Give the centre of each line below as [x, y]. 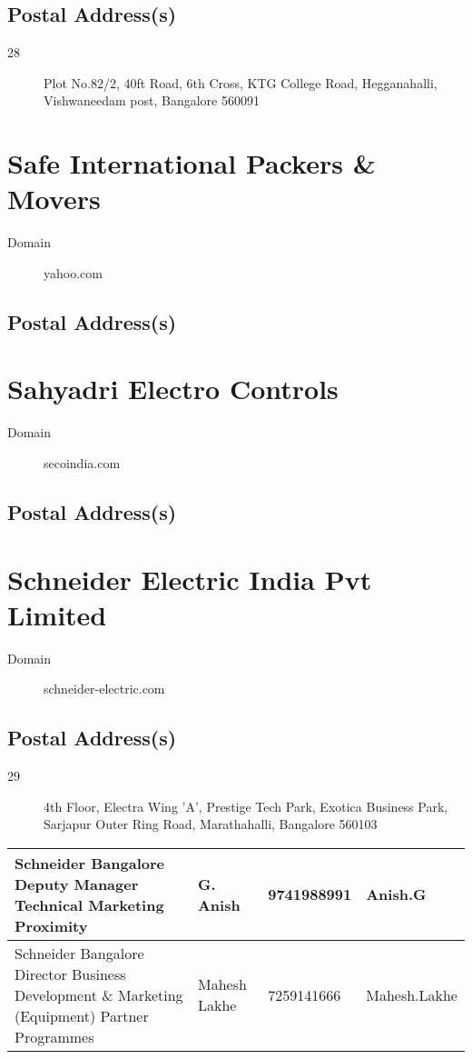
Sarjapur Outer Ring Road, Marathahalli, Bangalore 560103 [211, 824]
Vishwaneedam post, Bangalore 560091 [152, 100]
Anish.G [396, 894]
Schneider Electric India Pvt [190, 579]
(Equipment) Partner [82, 1015]
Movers [54, 199]
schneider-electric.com [104, 689]
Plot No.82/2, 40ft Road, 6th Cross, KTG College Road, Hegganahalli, [241, 82]
